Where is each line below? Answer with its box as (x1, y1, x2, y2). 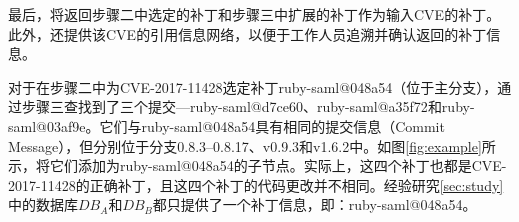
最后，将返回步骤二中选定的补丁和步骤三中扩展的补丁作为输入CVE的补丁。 (8, 4, 501, 24)
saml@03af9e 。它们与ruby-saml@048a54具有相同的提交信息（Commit (8, 115, 445, 136)
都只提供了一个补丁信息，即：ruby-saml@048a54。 (152, 194, 477, 215)
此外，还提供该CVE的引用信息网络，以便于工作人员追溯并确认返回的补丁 (8, 23, 487, 44)
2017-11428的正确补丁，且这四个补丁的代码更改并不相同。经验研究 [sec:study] (8, 174, 504, 195)
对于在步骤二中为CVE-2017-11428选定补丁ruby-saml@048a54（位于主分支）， (8, 76, 498, 97)
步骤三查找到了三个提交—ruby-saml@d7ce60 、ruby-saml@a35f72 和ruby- (21, 96, 475, 117)
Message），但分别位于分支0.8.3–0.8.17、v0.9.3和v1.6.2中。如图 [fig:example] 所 (8, 135, 496, 156)
